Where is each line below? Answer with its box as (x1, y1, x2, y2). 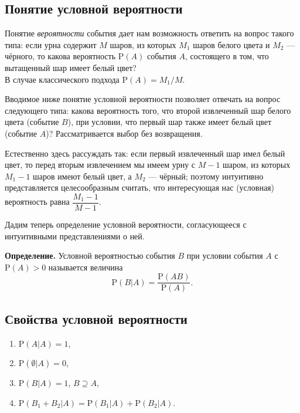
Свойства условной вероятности (5, 309, 187, 327)
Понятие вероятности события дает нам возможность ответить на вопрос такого (5, 27, 294, 39)
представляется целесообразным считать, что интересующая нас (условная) (5, 181, 274, 194)
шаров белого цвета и (193, 38, 270, 50)
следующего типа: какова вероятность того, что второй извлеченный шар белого (5, 104, 291, 116)
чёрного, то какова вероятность (5, 50, 116, 62)
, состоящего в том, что (185, 50, 269, 62)
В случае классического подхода (5, 73, 120, 85)
